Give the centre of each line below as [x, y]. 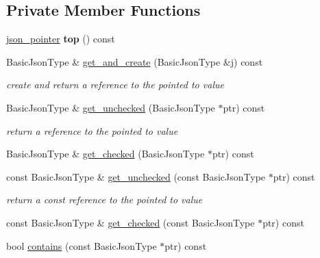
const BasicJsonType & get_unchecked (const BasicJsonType [136, 176]
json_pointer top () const [61, 39]
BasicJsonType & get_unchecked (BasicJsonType [111, 107]
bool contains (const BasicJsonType [82, 245]
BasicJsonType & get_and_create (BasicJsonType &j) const [135, 61]
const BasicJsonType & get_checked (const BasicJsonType [131, 222]
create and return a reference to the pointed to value [115, 85]
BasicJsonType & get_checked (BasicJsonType [106, 154]
